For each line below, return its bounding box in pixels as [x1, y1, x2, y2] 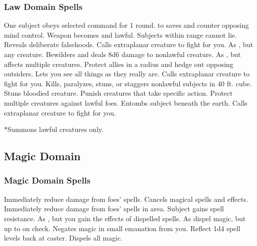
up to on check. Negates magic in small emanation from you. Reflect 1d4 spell [4, 223, 241, 233]
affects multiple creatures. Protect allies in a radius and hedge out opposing [4, 59, 234, 69]
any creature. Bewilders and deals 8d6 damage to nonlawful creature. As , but [4, 49, 241, 59]
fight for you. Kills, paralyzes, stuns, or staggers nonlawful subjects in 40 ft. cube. [4, 78, 252, 88]
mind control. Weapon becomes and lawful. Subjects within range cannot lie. [4, 29, 237, 40]
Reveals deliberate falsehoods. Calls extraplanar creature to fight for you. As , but [4, 39, 254, 50]
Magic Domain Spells [4, 174, 91, 186]
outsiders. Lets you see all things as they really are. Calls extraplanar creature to [4, 68, 250, 79]
